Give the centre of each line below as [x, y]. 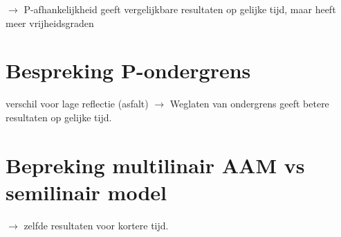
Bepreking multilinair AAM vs [155, 165]
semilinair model [86, 192]
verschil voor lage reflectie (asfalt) [77, 104]
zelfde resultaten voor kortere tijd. [96, 225]
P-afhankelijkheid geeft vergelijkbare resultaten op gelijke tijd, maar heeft [180, 9]
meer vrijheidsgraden [50, 23]
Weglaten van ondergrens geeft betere [249, 104]
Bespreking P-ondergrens [128, 70]
